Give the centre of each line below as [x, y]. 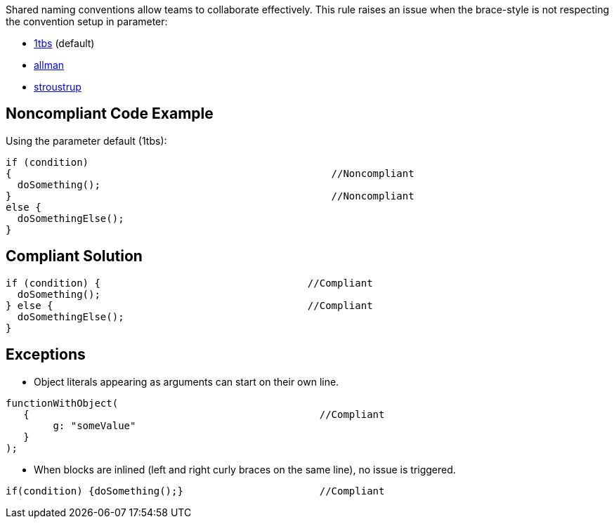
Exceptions [46, 355]
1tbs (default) [64, 43]
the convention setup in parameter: [87, 21]
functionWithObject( [62, 403]
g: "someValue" [94, 425]
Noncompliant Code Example [110, 114]
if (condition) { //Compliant [189, 283]
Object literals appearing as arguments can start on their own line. [187, 381]
